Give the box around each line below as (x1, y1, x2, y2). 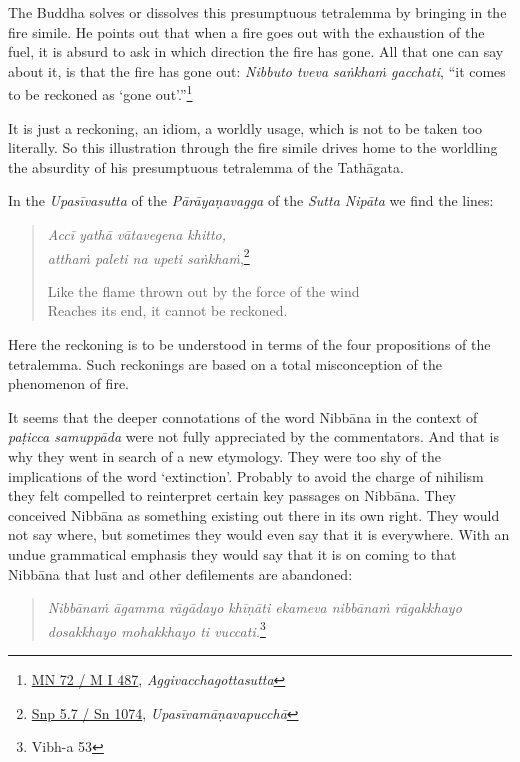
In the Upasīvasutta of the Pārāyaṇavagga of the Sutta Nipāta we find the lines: (8, 190, 494, 211)
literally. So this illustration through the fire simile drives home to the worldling (8, 137, 498, 158)
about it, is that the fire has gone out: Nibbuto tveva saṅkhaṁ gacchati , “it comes (8, 60, 506, 81)
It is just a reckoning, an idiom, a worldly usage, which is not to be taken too (8, 117, 483, 138)
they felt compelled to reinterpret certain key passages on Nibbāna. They (8, 485, 456, 506)
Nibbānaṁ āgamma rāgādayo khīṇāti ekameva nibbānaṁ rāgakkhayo (47, 597, 462, 618)
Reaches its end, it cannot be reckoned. (47, 300, 288, 321)
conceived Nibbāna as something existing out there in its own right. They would (8, 504, 500, 525)
